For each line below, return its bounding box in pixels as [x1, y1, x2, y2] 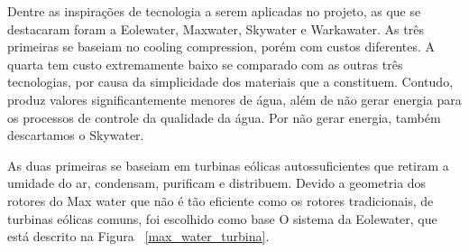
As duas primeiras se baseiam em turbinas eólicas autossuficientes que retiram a [7, 155, 449, 174]
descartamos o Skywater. [7, 126, 144, 145]
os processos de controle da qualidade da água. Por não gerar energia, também [7, 107, 441, 126]
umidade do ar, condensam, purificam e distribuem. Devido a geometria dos [7, 173, 427, 192]
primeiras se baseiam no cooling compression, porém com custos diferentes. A [7, 37, 436, 56]
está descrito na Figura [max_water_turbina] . [7, 227, 270, 246]
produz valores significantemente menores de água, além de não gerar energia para [7, 89, 462, 108]
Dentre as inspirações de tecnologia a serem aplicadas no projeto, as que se [7, 2, 421, 20]
